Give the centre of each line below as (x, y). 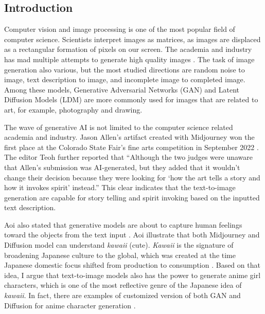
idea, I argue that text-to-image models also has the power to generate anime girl (132, 275)
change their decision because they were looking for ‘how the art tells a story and (132, 177)
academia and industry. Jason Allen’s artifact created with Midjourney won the (129, 137)
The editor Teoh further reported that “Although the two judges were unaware (128, 157)
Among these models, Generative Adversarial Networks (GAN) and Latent (122, 89)
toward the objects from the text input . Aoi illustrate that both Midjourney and (132, 235)
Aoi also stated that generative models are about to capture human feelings (123, 224)
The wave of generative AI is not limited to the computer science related (119, 127)
